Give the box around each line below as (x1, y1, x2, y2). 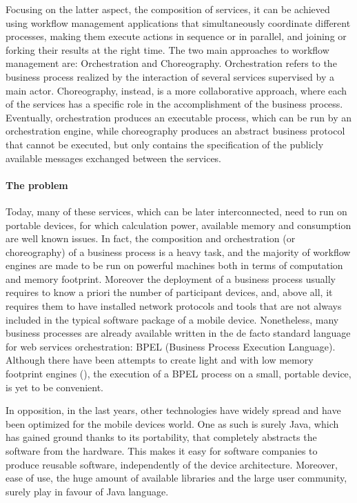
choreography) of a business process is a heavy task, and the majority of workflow (6, 244, 351, 259)
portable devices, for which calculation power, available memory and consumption (6, 217, 351, 232)
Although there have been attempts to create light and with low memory (6, 353, 314, 367)
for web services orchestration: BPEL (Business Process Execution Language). (6, 339, 336, 353)
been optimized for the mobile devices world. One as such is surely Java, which (6, 416, 339, 431)
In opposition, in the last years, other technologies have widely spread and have (6, 403, 341, 417)
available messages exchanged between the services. (6, 150, 222, 165)
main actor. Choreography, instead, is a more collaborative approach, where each (6, 83, 347, 97)
